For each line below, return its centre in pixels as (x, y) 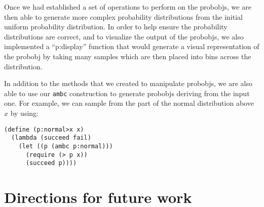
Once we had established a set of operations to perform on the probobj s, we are (128, 7)
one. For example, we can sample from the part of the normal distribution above (129, 103)
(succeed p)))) (51, 163)
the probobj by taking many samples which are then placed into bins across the (128, 56)
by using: (24, 113)
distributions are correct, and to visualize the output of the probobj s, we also (124, 36)
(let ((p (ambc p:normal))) (66, 146)
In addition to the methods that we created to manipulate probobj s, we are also (128, 83)
